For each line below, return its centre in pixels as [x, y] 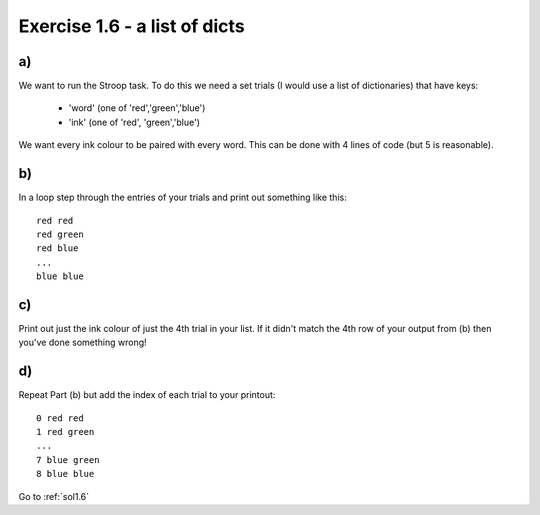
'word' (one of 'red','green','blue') [137, 108]
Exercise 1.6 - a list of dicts [131, 26]
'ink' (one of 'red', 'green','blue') [134, 122]
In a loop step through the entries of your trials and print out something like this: [182, 197]
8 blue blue [65, 474]
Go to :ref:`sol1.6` [54, 496]
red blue [57, 248]
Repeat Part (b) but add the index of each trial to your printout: [147, 395]
